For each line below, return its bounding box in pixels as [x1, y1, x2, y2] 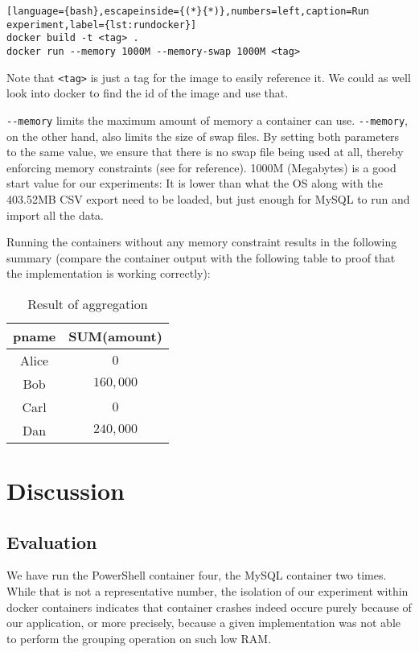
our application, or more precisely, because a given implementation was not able [6, 614, 401, 631]
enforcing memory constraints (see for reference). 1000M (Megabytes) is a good [6, 159, 396, 175]
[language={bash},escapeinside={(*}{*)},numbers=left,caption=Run [6, 6, 370, 17]
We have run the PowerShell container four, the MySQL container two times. [6, 567, 387, 584]
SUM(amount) [68, 326, 162, 345]
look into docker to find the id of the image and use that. [6, 85, 289, 101]
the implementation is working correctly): [6, 265, 211, 282]
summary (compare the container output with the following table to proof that [6, 249, 396, 266]
